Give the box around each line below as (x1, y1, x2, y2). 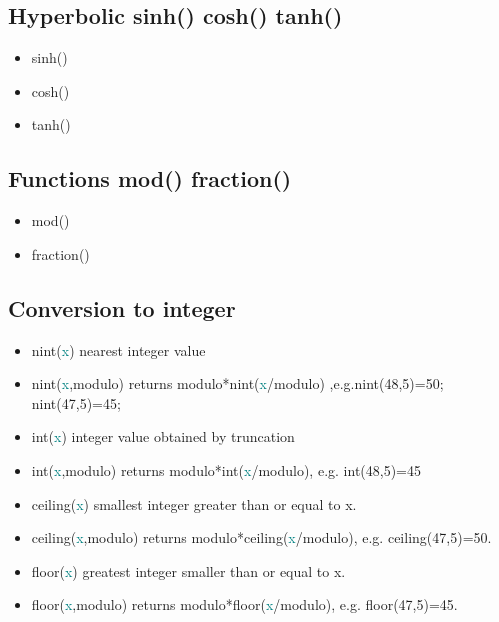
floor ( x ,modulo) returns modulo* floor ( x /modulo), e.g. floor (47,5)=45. (31, 594, 458, 615)
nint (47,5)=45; (31, 392, 121, 413)
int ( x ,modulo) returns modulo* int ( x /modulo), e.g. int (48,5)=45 (31, 459, 422, 480)
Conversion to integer (8, 292, 236, 323)
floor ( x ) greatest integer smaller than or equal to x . (31, 560, 346, 581)
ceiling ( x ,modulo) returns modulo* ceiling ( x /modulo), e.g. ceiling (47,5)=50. (31, 527, 492, 548)
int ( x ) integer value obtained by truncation (31, 426, 295, 447)
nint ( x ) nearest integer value (31, 339, 206, 360)
